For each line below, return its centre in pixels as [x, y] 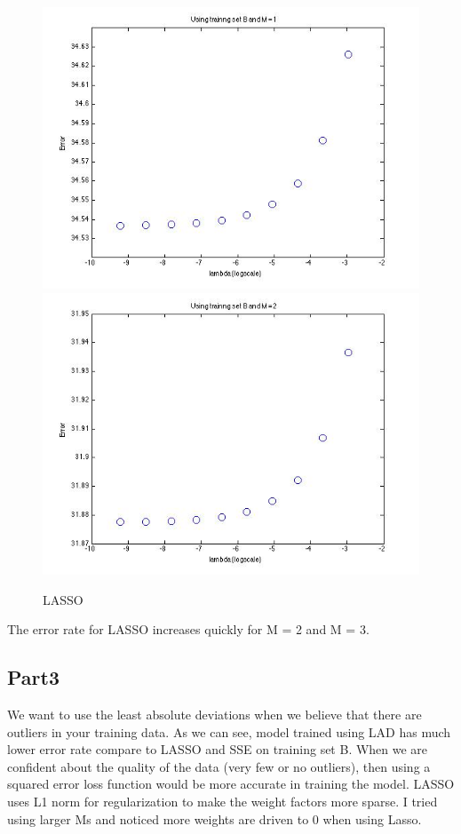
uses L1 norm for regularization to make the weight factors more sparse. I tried [223, 802]
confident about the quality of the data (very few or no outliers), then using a [219, 766]
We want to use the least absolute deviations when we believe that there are [215, 715]
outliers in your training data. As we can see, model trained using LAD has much [229, 731]
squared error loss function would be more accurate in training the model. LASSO [231, 784]
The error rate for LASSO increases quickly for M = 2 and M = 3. [188, 629]
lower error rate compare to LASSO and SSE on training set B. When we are [218, 749]
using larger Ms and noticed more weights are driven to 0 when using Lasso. [215, 818]
